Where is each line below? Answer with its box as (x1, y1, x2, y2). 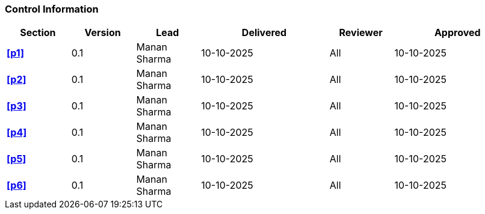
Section (20, 26, 56, 39)
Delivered (241, 26, 287, 39)
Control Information (5, 3, 99, 15)
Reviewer (339, 26, 383, 39)
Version (84, 26, 121, 39)
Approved (434, 26, 481, 39)
